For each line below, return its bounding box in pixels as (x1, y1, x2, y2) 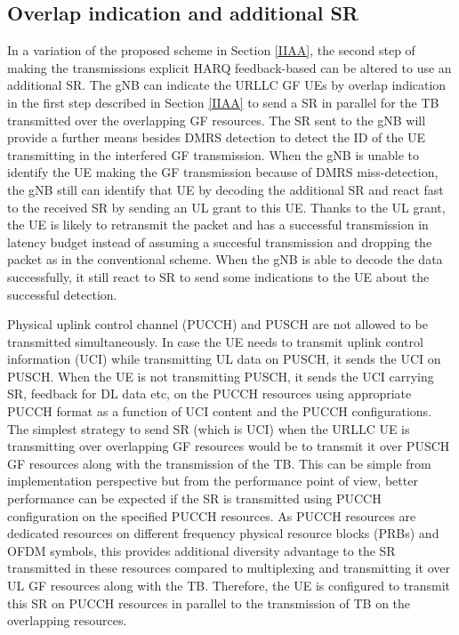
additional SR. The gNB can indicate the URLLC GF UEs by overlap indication (7, 76, 447, 94)
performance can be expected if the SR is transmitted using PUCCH (7, 489, 382, 508)
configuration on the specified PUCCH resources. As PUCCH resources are (7, 506, 416, 525)
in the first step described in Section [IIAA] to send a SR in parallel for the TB (7, 92, 439, 111)
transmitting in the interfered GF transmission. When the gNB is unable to (7, 145, 420, 164)
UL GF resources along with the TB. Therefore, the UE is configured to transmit (7, 576, 451, 595)
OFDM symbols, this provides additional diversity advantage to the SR (7, 541, 396, 559)
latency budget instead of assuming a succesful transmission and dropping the (7, 232, 432, 251)
